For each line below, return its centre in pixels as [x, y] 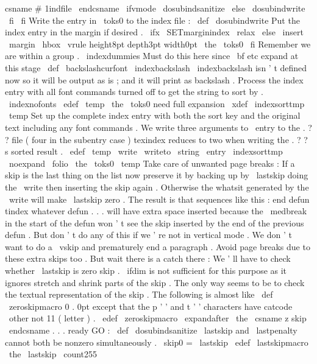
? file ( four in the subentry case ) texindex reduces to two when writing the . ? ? [156, 139]
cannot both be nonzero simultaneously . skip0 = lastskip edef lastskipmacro [157, 342]
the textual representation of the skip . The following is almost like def [139, 294]
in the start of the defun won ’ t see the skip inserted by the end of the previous [155, 222]
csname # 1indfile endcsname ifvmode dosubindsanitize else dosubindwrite [155, 8]
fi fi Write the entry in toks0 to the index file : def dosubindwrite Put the [154, 20]
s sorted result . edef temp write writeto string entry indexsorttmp [144, 151]
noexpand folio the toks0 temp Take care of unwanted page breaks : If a [152, 163]
